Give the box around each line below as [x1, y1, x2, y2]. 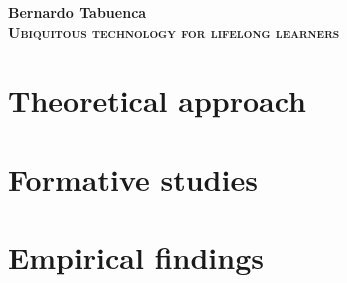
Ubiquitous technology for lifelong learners [8, 21, 340, 42]
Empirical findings [8, 237, 264, 278]
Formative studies [8, 158, 258, 199]
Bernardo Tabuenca [8, 2, 147, 22]
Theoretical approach [8, 80, 307, 121]
